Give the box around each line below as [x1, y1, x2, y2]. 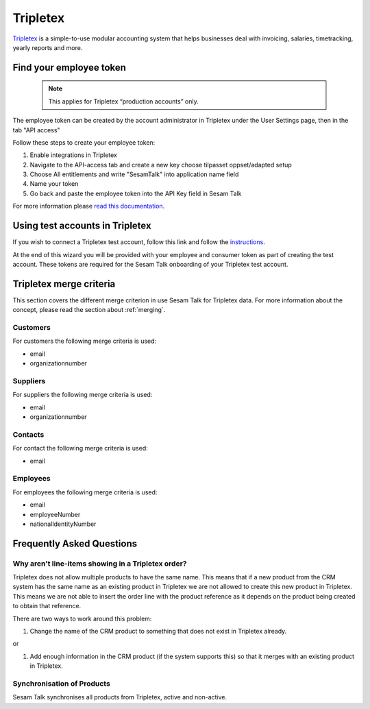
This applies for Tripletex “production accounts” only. [48, 97, 199, 106]
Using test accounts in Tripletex [12, 220, 151, 232]
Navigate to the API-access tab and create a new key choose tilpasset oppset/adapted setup [29, 160, 293, 169]
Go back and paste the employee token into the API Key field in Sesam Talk [29, 189, 243, 197]
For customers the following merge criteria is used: [12, 337, 157, 346]
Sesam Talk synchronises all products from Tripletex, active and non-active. [12, 693, 227, 701]
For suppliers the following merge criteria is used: [12, 391, 153, 399]
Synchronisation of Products [12, 679, 111, 688]
